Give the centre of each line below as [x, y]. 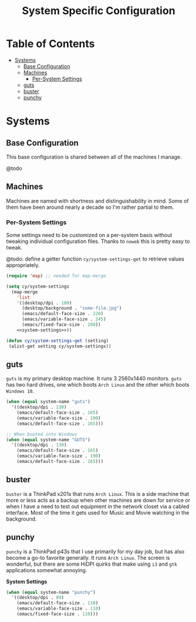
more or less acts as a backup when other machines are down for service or [98, 500]
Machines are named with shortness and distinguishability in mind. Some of [97, 201]
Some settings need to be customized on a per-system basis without [89, 235]
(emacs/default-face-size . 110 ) [58, 603]
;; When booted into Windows [42, 434]
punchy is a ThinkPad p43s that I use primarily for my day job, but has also [95, 551]
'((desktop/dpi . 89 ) [38, 598]
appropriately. [23, 265]
